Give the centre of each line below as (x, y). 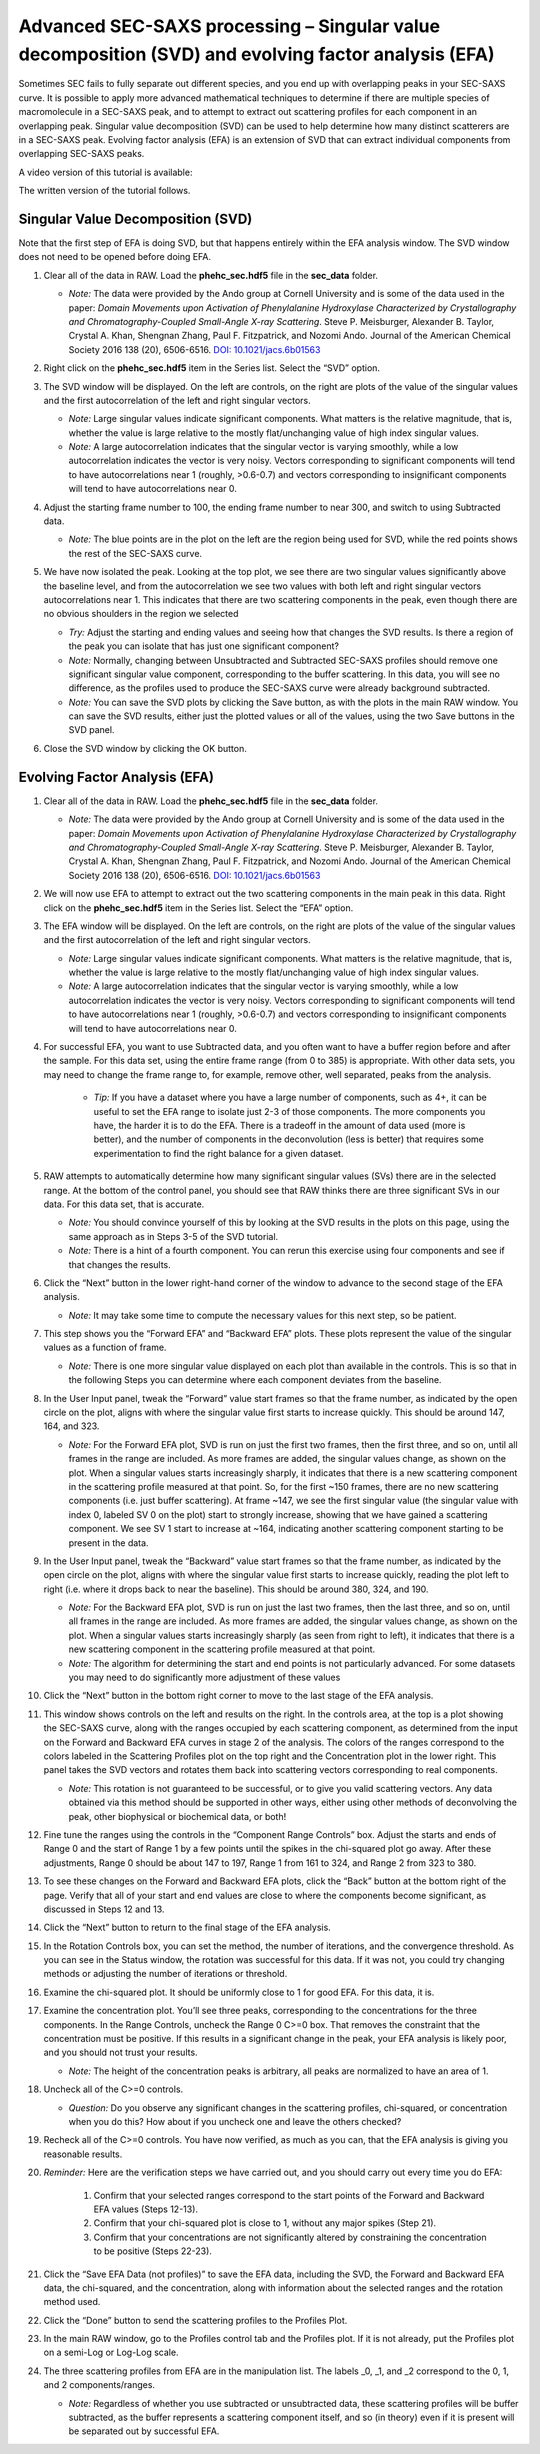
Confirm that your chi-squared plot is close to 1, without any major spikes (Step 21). (265, 2223)
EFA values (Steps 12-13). (146, 2209)
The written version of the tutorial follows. (104, 191)
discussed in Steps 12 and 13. (104, 1909)
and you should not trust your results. (121, 2052)
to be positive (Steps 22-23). (152, 2251)
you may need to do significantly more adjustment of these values (204, 1677)
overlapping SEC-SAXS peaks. (81, 154)
